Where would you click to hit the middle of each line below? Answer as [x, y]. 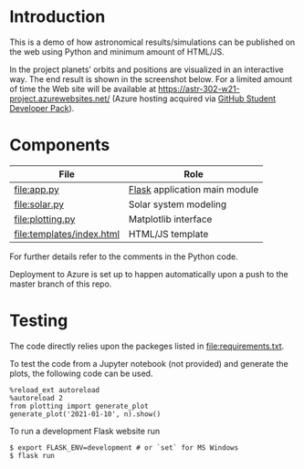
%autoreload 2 [37, 398]
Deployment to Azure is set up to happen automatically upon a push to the [149, 274]
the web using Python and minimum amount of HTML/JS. [117, 51]
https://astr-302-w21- [199, 89]
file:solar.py [39, 204]
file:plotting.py [45, 219]
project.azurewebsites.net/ [60, 99]
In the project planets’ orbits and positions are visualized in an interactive [147, 69]
